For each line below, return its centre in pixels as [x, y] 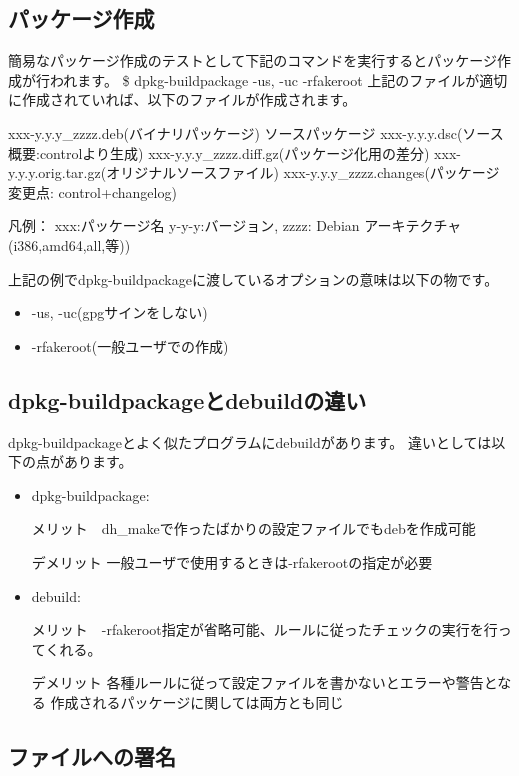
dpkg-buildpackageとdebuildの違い [187, 399]
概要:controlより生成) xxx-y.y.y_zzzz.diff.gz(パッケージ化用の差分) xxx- [234, 152]
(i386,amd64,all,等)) [69, 244]
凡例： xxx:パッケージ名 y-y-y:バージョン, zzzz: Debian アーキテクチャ [235, 225]
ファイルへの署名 [92, 755]
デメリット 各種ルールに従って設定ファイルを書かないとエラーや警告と [264, 682]
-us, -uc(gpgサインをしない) [119, 312]
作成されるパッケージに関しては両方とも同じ [197, 701]
